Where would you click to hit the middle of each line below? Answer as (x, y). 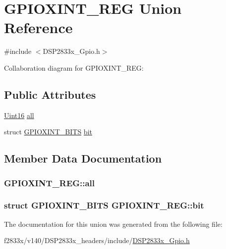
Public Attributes (50, 94)
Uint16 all (19, 115)
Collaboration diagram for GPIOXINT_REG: (74, 67)
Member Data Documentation (83, 158)
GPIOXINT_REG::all (50, 183)
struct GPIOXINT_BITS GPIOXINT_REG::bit (104, 205)
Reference (38, 27)
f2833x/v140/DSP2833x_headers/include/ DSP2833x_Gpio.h (97, 240)
